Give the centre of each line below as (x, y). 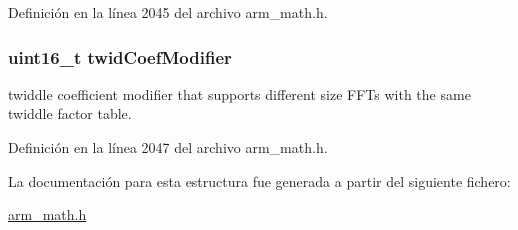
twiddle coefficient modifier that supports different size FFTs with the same (239, 93)
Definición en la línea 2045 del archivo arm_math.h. (168, 12)
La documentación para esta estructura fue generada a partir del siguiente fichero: (259, 180)
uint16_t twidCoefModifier (120, 56)
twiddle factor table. (70, 113)
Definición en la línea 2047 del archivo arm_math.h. (168, 147)
